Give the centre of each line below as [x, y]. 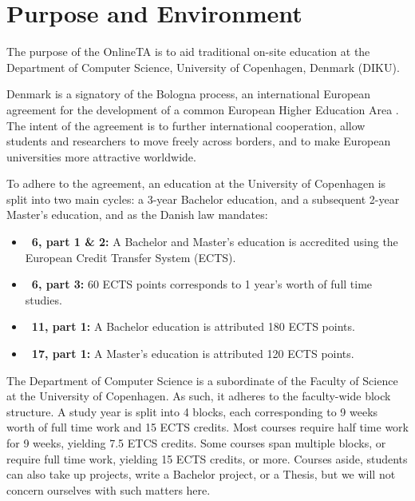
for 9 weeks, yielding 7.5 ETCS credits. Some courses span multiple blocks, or [196, 443]
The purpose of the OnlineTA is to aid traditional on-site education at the [188, 52]
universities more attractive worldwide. [101, 156]
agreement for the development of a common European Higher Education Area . [203, 109]
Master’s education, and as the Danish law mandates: [137, 215]
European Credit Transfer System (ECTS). [130, 257]
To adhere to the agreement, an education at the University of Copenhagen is [196, 183]
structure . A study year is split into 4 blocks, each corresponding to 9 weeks [192, 411]
